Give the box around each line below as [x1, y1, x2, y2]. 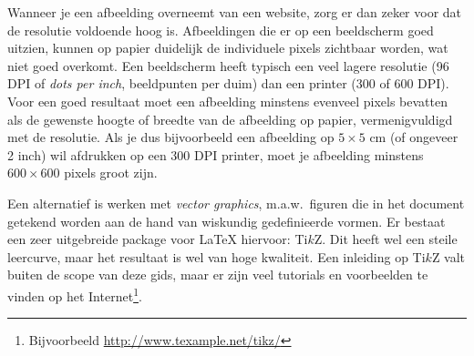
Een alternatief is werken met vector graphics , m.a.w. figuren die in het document [7, 193, 465, 212]
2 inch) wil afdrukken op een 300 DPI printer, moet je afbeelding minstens [7, 145, 424, 164]
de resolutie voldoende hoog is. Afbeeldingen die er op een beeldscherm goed [7, 20, 434, 39]
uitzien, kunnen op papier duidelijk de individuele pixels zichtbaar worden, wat [7, 38, 448, 57]
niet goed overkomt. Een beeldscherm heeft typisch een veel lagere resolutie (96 [7, 56, 449, 75]
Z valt [431, 247, 466, 266]
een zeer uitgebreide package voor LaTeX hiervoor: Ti [7, 229, 308, 249]
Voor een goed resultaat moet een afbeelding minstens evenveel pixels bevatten [7, 91, 448, 110]
